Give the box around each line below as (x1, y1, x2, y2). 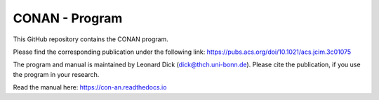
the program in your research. (13, 70, 100, 78)
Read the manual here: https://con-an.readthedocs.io (13, 83, 167, 92)
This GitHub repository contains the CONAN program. (13, 35, 168, 43)
